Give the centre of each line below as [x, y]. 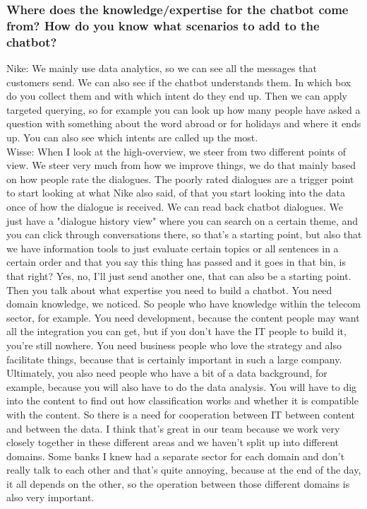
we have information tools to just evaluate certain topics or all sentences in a [173, 248]
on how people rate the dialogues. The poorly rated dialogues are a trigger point [180, 179]
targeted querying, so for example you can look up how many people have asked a [183, 109]
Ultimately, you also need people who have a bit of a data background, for [167, 373]
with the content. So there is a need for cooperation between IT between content [181, 414]
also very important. [50, 497]
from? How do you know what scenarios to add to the [163, 25]
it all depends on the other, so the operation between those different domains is [178, 483]
